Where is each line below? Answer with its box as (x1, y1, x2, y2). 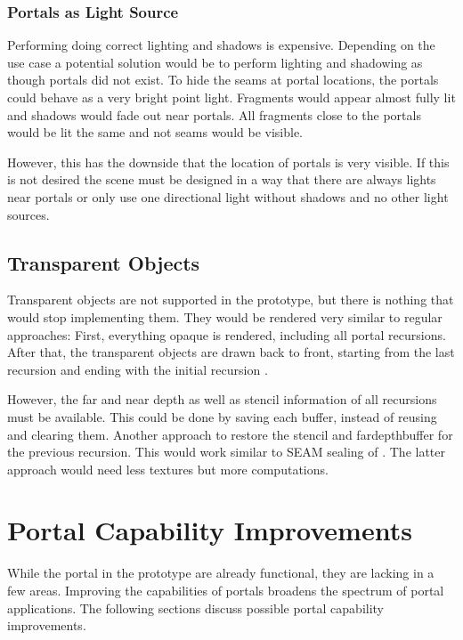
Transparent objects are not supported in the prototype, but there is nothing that (7, 290, 454, 309)
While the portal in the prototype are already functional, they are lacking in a (7, 563, 435, 582)
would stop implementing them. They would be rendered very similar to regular (7, 307, 443, 326)
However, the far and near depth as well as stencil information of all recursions (7, 390, 437, 409)
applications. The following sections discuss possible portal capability (7, 598, 385, 617)
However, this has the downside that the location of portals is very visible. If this (7, 152, 450, 171)
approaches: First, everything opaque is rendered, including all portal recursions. (7, 325, 446, 344)
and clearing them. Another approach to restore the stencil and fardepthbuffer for (7, 425, 453, 443)
